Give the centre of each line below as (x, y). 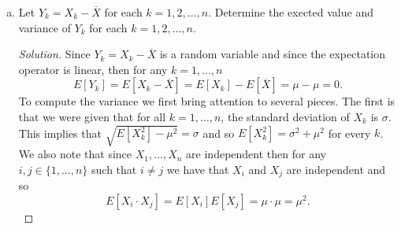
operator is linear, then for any (93, 69)
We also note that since (75, 154)
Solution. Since (54, 54)
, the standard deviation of (285, 116)
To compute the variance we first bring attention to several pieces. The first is (207, 101)
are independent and (336, 169)
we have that (198, 169)
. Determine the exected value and (291, 12)
